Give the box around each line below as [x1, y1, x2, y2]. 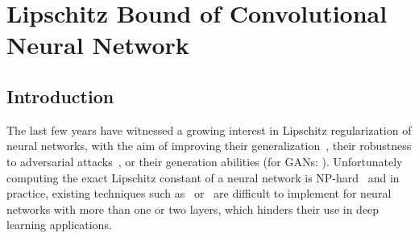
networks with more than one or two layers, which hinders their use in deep [6, 200, 380, 217]
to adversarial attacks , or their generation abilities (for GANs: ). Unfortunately [6, 152, 403, 169]
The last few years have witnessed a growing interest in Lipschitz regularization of [6, 121, 412, 138]
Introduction [6, 83, 114, 108]
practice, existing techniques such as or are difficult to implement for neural [6, 185, 392, 202]
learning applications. [6, 216, 112, 233]
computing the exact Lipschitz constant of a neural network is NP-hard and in [6, 169, 400, 186]
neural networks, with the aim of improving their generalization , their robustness [6, 137, 412, 154]
